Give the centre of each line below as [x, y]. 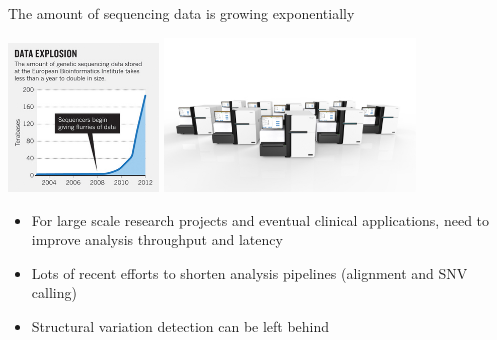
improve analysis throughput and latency [157, 239]
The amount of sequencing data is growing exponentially [181, 13]
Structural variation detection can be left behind [180, 325]
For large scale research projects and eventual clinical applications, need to [260, 219]
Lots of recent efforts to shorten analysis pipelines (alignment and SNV [249, 272]
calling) [54, 292]
